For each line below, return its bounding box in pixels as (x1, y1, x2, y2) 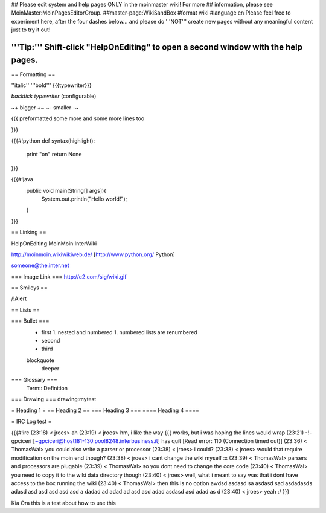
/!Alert (11, 295, 27, 302)
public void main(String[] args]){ (26, 187, 107, 194)
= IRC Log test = (11, 418, 52, 425)
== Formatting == (11, 70, 56, 78)
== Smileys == (11, 284, 48, 291)
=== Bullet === (11, 317, 50, 324)
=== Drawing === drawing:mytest (11, 396, 97, 403)
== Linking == (11, 228, 46, 236)
